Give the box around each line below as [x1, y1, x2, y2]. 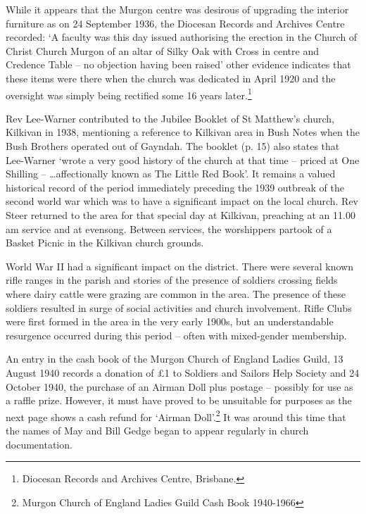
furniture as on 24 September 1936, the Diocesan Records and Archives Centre [6, 15, 345, 30]
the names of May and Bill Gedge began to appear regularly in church [6, 422, 309, 437]
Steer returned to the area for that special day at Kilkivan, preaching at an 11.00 [6, 207, 355, 222]
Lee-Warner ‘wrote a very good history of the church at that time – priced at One [6, 152, 360, 167]
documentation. [6, 437, 72, 451]
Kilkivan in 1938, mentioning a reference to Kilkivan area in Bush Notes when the [6, 125, 360, 139]
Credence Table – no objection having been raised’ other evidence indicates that [6, 57, 351, 72]
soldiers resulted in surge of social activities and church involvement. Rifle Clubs [6, 300, 352, 315]
